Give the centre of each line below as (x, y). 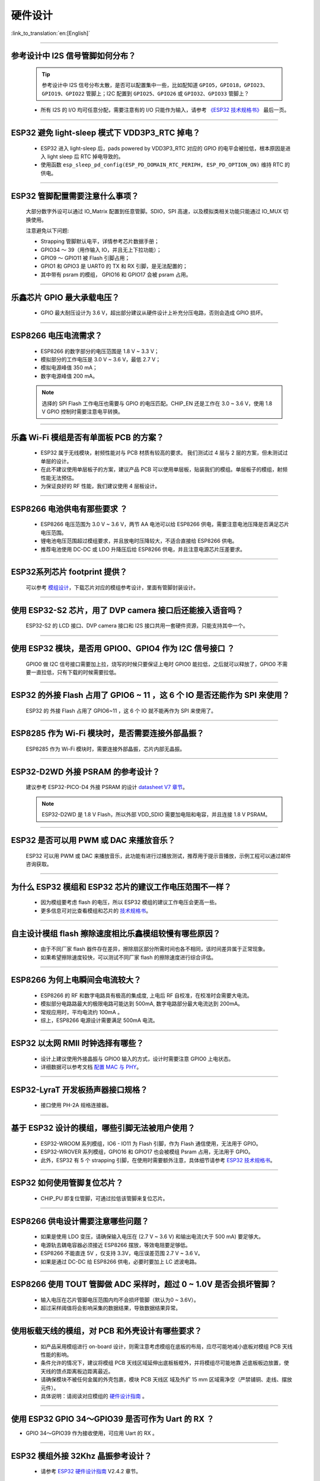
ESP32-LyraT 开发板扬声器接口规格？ (79, 1090)
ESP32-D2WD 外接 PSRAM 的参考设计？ (85, 772)
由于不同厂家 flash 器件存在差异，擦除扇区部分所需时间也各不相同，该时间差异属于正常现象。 (154, 949)
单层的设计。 (56, 461)
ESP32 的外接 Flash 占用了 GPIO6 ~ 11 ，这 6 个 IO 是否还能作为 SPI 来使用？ (150, 695)
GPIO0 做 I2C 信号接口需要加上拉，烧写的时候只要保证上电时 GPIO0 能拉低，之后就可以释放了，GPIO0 (151, 664)
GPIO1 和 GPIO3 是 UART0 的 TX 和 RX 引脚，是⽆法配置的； (114, 266)
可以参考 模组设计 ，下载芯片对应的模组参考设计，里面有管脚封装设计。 (112, 587)
